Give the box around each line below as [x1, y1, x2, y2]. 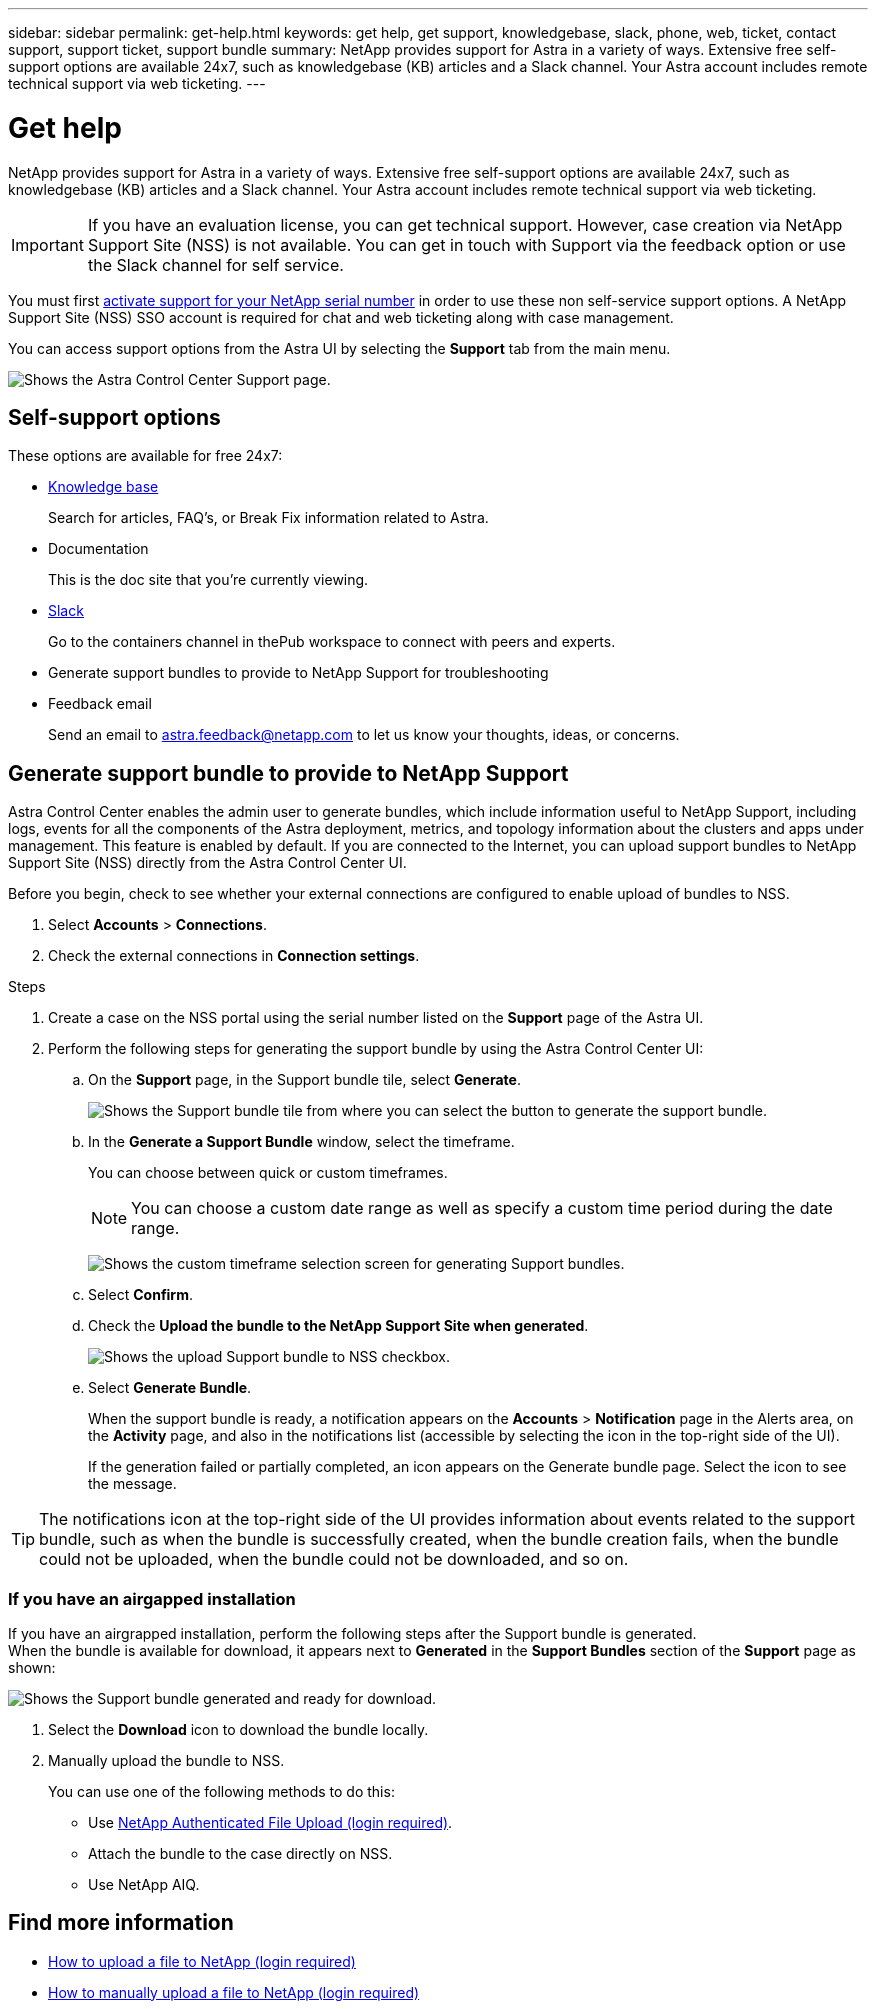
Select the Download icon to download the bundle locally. [48, 1720, 429, 1738]
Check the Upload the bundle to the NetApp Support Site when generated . [88, 1317, 589, 1335]
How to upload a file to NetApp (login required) [48, 1952, 356, 1970]
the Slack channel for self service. [87, 254, 344, 275]
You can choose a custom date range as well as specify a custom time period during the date [131, 1198, 833, 1219]
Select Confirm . [88, 1286, 193, 1304]
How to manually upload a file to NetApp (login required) [48, 1983, 420, 2001]
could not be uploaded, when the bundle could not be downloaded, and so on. [39, 1549, 629, 1570]
